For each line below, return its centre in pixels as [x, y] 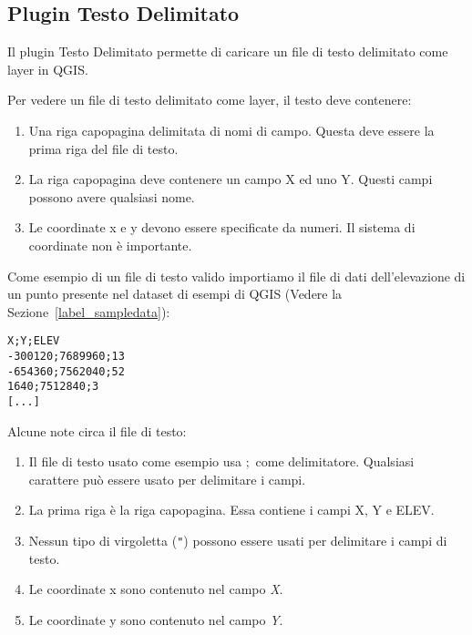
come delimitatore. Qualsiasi [335, 461]
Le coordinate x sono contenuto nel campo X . [156, 589]
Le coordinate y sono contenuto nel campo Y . [156, 619]
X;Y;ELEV [34, 341]
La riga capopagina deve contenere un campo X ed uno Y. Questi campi [231, 179]
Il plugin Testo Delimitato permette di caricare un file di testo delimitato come [228, 51]
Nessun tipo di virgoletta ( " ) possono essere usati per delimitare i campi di [238, 540]
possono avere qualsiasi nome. [112, 196]
